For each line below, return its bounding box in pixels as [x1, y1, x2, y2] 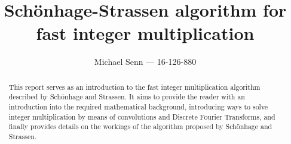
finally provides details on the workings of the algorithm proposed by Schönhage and [8, 121, 272, 132]
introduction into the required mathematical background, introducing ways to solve [8, 102, 268, 112]
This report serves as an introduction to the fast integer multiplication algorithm [8, 82, 261, 92]
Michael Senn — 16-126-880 [94, 55, 197, 68]
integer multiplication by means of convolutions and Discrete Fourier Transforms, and [8, 111, 275, 121]
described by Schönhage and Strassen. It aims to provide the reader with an [8, 92, 245, 102]
